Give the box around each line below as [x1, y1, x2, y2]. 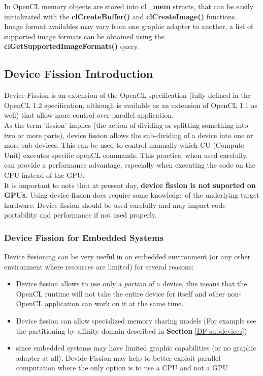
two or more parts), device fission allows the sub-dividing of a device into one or [4, 129, 253, 140]
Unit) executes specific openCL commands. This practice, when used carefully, [4, 149, 248, 160]
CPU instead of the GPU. [4, 169, 85, 180]
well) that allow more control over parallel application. [4, 110, 174, 120]
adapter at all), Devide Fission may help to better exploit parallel [16, 352, 221, 363]
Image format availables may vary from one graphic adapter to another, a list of [4, 21, 253, 32]
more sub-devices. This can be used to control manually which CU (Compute [4, 140, 244, 150]
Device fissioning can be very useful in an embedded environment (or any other [4, 251, 251, 262]
